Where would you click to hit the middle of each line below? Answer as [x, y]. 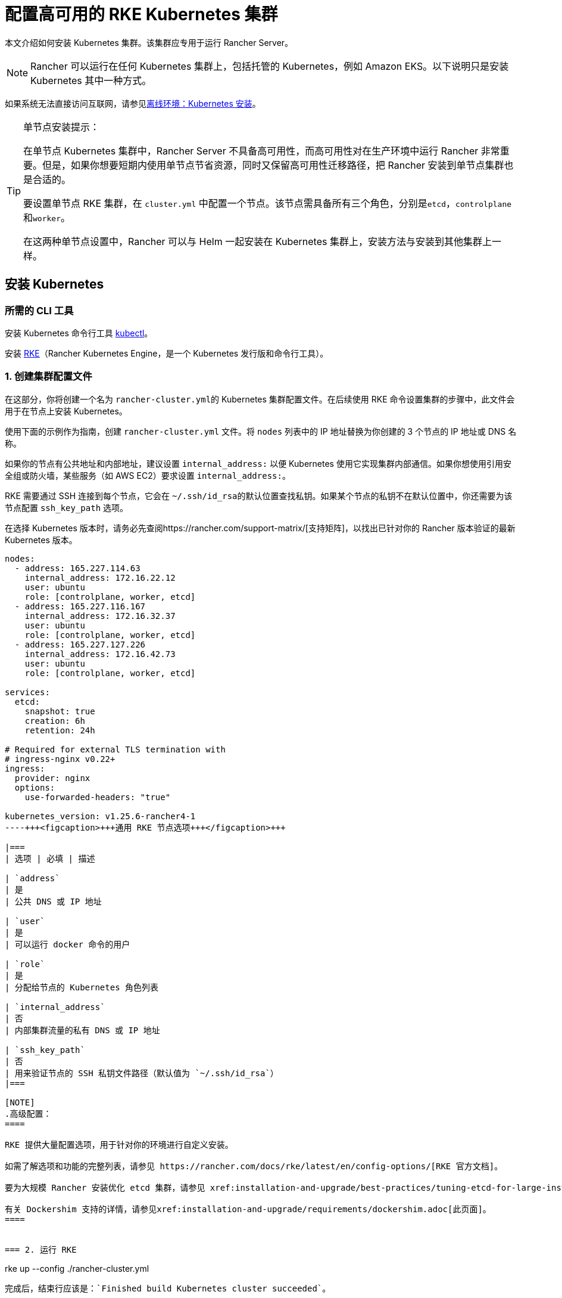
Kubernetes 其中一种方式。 [91, 80]
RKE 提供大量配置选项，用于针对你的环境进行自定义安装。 [119, 1144]
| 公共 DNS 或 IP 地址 [53, 901]
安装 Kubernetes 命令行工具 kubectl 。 [79, 333]
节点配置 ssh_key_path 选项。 [67, 507]
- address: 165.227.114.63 [77, 568]
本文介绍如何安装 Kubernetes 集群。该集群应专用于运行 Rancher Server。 [149, 42]
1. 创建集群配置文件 [49, 377]
